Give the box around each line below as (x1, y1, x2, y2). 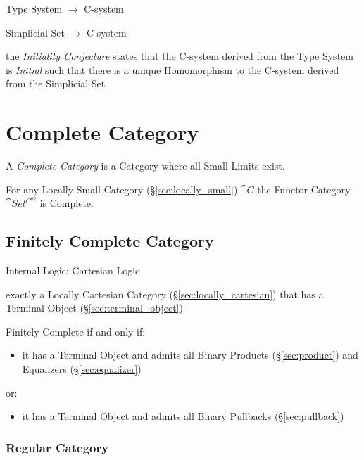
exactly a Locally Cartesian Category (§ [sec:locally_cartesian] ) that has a (6, 286, 324, 301)
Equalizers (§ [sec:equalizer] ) (22, 362, 142, 376)
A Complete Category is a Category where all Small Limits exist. (6, 158, 285, 173)
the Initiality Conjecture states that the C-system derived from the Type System (6, 49, 353, 63)
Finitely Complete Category (6, 230, 214, 252)
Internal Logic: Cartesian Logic (6, 263, 140, 278)
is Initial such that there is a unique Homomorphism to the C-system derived (6, 62, 339, 77)
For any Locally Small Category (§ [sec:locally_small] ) (6, 181, 238, 196)
